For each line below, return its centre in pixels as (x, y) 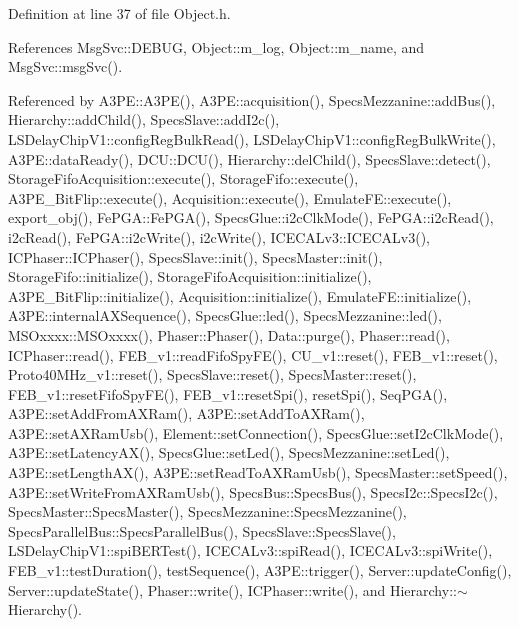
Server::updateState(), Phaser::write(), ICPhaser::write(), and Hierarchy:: (232, 589)
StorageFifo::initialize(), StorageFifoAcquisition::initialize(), (190, 276)
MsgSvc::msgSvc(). (65, 66)
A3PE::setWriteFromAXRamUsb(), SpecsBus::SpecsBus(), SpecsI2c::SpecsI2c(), (253, 491)
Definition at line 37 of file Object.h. (119, 13)
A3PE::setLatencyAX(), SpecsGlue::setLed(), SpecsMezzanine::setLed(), (229, 452)
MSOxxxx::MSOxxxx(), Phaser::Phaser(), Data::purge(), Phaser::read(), (229, 334)
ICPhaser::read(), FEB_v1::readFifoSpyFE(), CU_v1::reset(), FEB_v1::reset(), (253, 354)
